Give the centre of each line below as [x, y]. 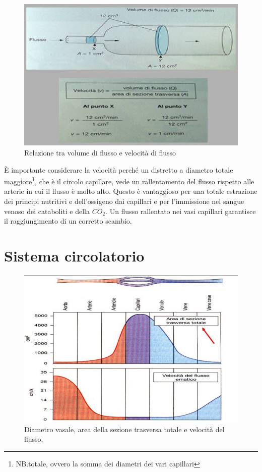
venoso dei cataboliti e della [47, 211]
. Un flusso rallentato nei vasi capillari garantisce [181, 211]
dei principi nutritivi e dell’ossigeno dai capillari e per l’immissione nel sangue [124, 201]
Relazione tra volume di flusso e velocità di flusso [100, 152]
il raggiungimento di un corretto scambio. [68, 221]
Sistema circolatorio [74, 255]
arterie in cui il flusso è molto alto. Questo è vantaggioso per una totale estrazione [131, 191]
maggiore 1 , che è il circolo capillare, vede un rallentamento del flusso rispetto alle [129, 180]
